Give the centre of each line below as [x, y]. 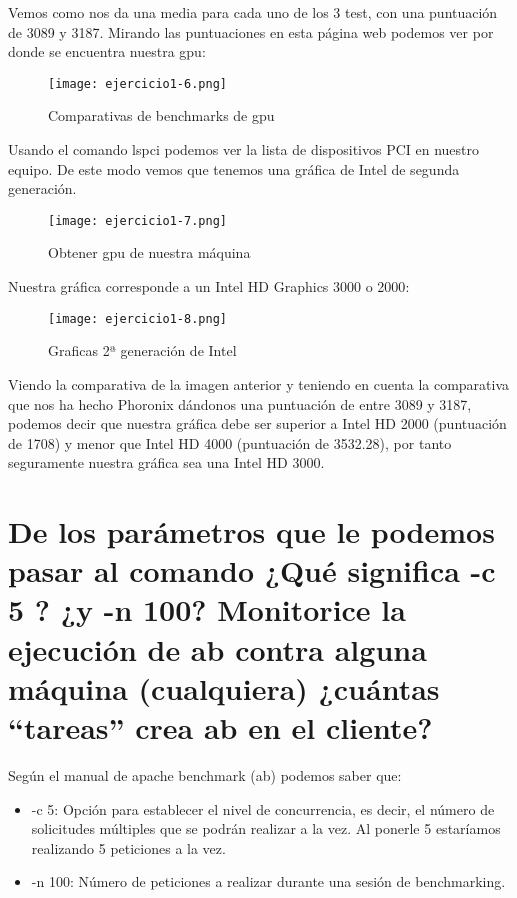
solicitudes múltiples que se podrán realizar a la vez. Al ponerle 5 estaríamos [266, 828]
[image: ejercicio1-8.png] [137, 318]
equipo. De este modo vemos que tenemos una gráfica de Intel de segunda [234, 168]
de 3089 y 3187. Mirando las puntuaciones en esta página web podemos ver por [251, 31]
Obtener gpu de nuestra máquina [149, 252]
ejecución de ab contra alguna [217, 648]
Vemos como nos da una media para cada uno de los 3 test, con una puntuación [253, 12]
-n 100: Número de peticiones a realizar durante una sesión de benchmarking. [268, 881]
